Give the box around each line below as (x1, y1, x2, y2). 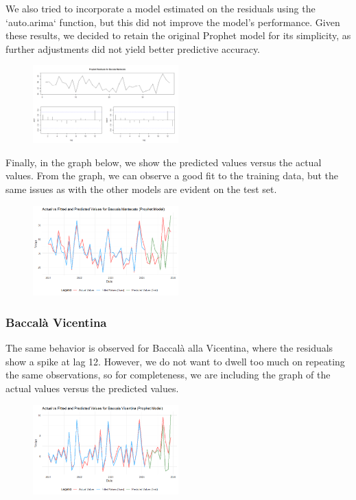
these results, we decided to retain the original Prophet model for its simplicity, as (5, 28, 351, 43)
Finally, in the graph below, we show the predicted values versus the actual (5, 155, 322, 169)
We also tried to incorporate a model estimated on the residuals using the (5, 1, 316, 15)
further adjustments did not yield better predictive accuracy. (5, 41, 260, 56)
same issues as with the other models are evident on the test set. (5, 181, 277, 196)
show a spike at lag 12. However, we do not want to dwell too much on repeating (5, 354, 345, 368)
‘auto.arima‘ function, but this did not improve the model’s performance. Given (5, 14, 340, 29)
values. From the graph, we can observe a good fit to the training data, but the (5, 168, 339, 183)
